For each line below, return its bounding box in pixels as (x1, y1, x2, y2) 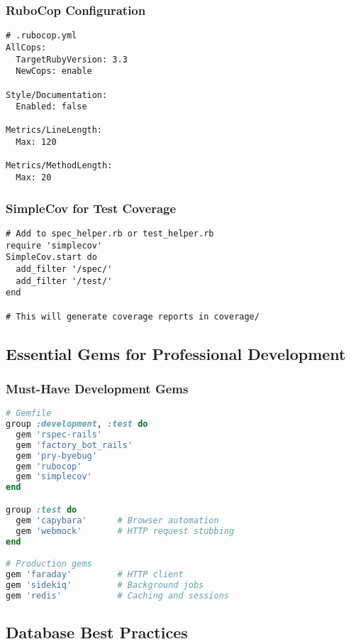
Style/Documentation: (6, 89, 108, 100)
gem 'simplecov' (16, 471, 92, 482)
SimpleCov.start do (6, 252, 97, 263)
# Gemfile (6, 408, 52, 419)
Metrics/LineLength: (6, 125, 103, 136)
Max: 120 (16, 137, 57, 148)
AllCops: (6, 42, 47, 53)
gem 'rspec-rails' (16, 429, 103, 440)
